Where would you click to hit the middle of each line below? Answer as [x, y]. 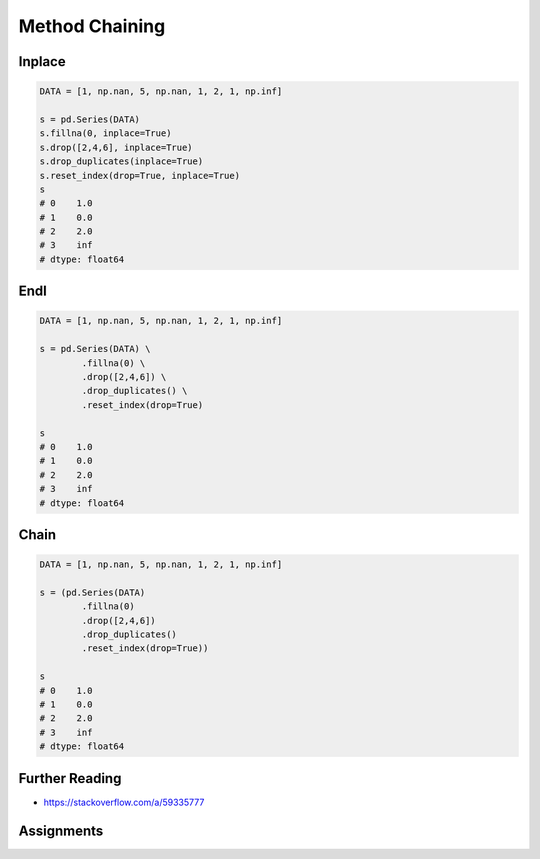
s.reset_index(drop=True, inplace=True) [139, 175]
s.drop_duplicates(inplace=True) [121, 161]
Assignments [61, 830]
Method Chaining [92, 26]
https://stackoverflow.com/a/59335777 [124, 802]
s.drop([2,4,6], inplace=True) [116, 147]
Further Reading [70, 778]
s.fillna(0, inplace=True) [105, 133]
